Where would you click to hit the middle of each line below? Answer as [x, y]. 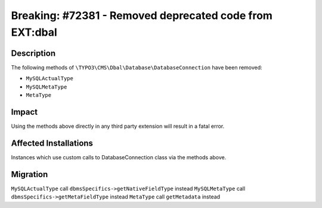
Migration [30, 174]
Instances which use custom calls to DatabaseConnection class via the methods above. [119, 157]
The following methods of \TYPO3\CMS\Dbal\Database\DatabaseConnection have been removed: [137, 67]
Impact [24, 112]
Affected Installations [52, 143]
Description [33, 53]
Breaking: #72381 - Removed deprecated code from [142, 15]
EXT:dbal [34, 32]
